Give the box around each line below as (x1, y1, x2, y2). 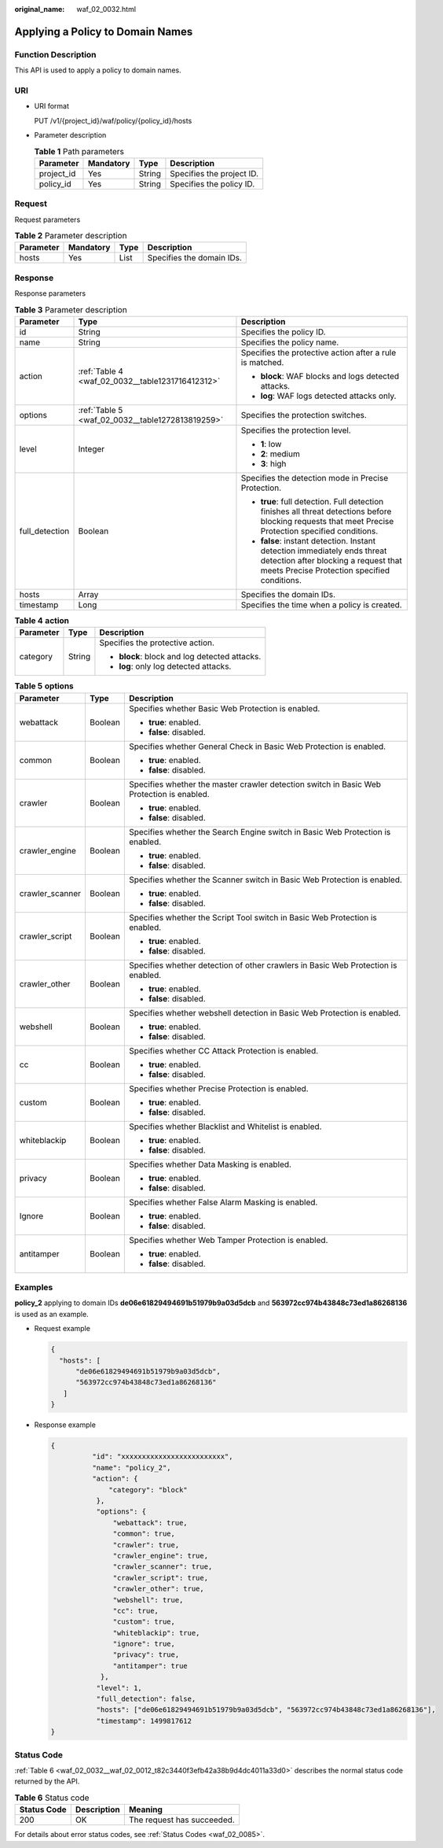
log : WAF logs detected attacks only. (260, 390, 397, 401)
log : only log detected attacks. (119, 661, 232, 672)
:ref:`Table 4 (78, 366, 123, 377)
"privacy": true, (112, 1651, 180, 1659)
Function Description (14, 49, 97, 60)
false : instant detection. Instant (260, 535, 376, 546)
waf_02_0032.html (76, 5, 137, 13)
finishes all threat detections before (260, 506, 392, 517)
